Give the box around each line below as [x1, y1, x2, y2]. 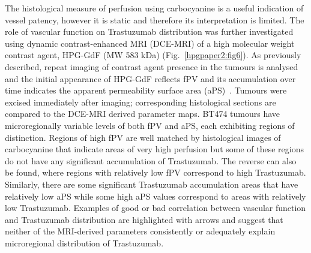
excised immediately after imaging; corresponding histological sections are [5, 95, 276, 108]
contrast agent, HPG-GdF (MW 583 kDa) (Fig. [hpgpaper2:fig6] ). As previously [5, 49, 301, 61]
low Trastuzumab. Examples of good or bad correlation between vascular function [5, 201, 306, 214]
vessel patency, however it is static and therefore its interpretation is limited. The [5, 13, 304, 26]
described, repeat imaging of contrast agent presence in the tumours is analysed [5, 60, 298, 73]
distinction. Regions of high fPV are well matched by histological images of [5, 131, 281, 143]
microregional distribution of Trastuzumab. [5, 236, 164, 249]
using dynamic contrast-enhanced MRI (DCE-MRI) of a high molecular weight [5, 37, 295, 49]
